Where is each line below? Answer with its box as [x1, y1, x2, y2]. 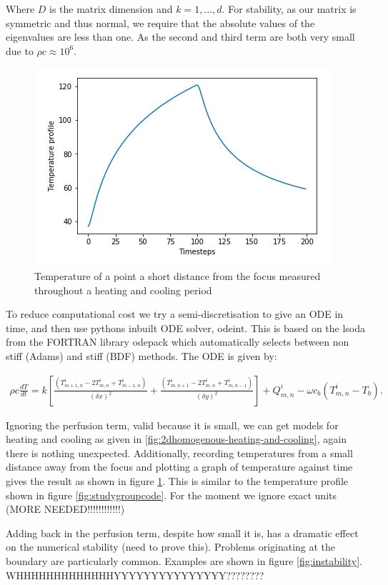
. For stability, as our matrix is [222, 1, 357, 16]
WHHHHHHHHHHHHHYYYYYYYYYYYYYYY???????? [6, 567, 264, 582]
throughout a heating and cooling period [34, 282, 212, 297]
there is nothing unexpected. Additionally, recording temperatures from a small [6, 445, 353, 460]
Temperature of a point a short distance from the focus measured [34, 268, 321, 283]
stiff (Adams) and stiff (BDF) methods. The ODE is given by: [6, 348, 277, 363]
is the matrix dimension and [49, 1, 173, 16]
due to [6, 43, 34, 58]
